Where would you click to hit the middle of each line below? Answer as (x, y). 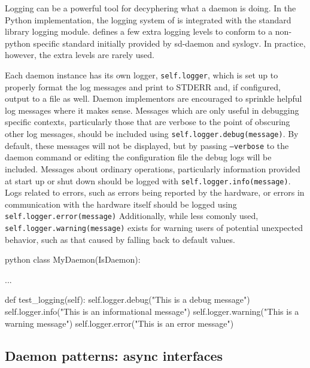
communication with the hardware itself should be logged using (121, 204)
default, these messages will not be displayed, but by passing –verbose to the (147, 145)
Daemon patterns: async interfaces (114, 355)
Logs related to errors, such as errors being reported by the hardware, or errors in (155, 192)
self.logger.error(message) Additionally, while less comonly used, (132, 216)
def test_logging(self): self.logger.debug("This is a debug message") (127, 299)
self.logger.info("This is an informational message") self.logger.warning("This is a (152, 311)
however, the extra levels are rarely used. (80, 55)
